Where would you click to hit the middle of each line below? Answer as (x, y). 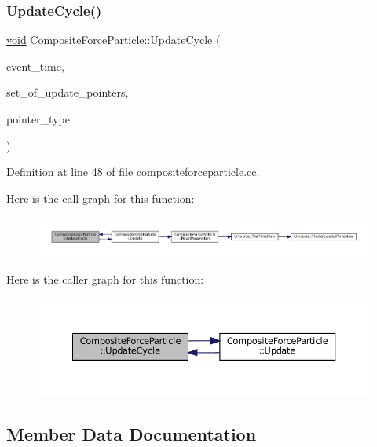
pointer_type (38, 119)
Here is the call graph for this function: (101, 198)
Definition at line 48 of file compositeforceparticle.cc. (133, 172)
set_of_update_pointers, (68, 92)
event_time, (35, 66)
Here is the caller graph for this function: (105, 278)
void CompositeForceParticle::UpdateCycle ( (113, 40)
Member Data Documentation (132, 433)
